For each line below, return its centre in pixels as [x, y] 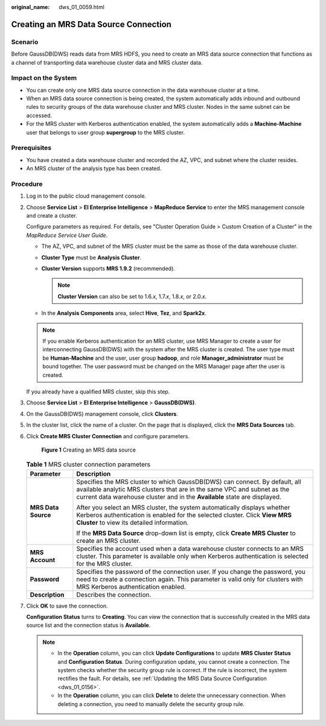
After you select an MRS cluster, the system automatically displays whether [183, 507]
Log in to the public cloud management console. [86, 196]
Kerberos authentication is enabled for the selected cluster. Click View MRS [184, 515]
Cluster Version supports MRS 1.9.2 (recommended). [108, 268]
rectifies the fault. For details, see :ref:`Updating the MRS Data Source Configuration [162, 679]
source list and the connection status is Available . [88, 625]
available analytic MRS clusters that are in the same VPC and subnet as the [183, 489]
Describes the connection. [114, 594]
